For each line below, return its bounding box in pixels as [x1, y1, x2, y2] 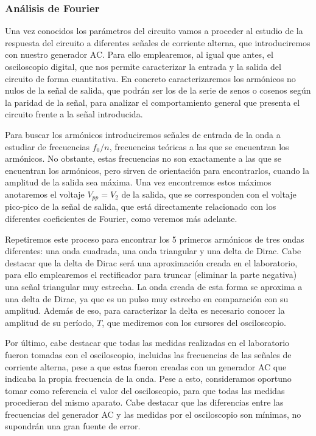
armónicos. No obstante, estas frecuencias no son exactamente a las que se [5, 152, 282, 165]
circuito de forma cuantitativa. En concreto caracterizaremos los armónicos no [5, 72, 296, 85]
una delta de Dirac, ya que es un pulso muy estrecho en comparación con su [5, 292, 289, 305]
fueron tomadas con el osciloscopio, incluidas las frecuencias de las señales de [5, 348, 292, 361]
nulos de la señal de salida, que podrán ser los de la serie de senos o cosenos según [5, 84, 311, 97]
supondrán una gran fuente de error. [5, 420, 141, 432]
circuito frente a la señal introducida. [5, 108, 143, 120]
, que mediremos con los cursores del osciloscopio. [102, 316, 286, 328]
